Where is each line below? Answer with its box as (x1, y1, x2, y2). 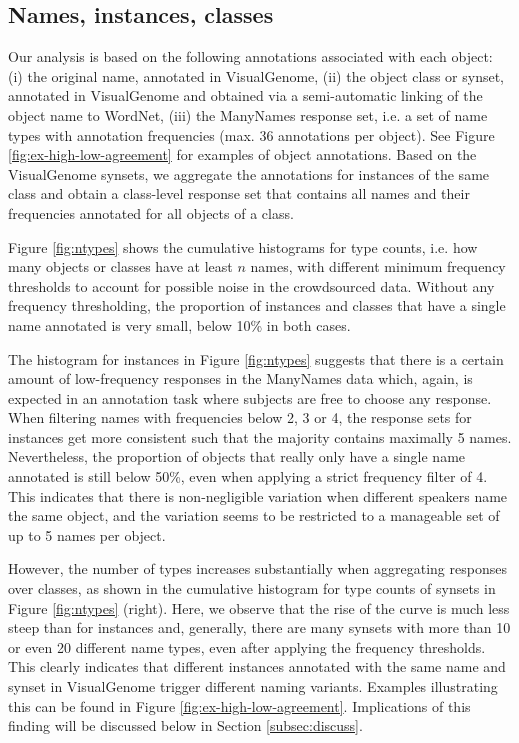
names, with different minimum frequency (250, 256, 506, 277)
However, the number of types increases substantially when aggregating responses (8, 558, 507, 579)
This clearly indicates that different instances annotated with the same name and (8, 656, 506, 677)
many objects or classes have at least (8, 256, 233, 277)
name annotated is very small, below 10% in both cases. (8, 314, 351, 335)
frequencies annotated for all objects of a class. (8, 202, 294, 223)
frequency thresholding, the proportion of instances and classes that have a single (8, 295, 506, 316)
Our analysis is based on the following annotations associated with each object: (8, 46, 493, 67)
